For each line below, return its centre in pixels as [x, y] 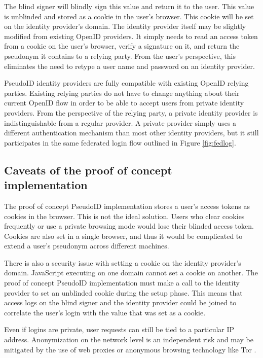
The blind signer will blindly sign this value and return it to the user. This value [129, 6]
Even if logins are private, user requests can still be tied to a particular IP [119, 329]
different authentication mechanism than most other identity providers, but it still [131, 133]
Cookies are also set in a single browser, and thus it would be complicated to [123, 236]
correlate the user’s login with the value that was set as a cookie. [105, 312]
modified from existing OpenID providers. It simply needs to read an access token [131, 36]
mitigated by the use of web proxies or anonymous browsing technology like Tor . [130, 349]
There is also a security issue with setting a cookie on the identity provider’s [123, 262]
